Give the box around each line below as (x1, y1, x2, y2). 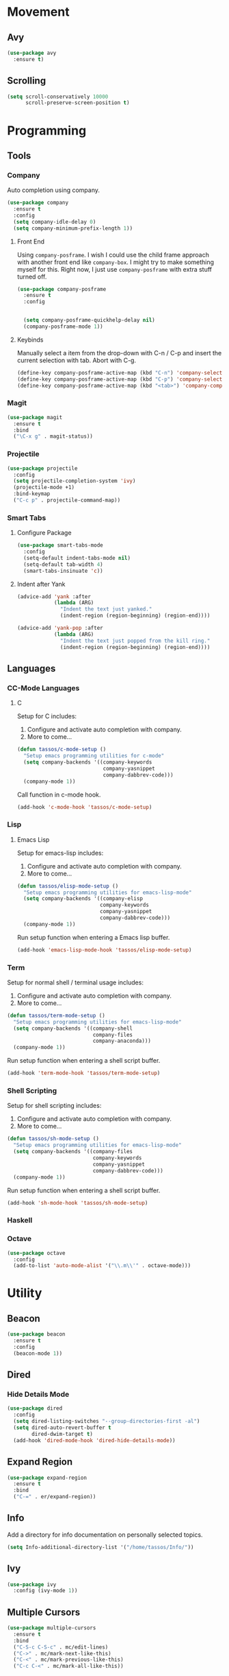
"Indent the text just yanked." (60, 606, 152, 613)
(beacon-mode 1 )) (13, 1349, 63, 1357)
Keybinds (16, 335, 44, 344)
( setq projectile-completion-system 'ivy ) (13, 477, 136, 484)
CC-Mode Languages (7, 683, 80, 693)
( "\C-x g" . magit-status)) (13, 433, 94, 440)
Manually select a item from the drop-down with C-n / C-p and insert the (16, 349, 222, 357)
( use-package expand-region (7, 1474, 87, 1481)
